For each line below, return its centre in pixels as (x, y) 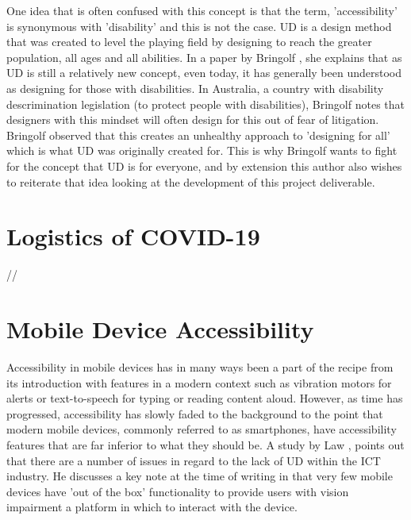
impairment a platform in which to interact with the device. (152, 507)
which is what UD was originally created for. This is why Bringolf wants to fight (202, 150)
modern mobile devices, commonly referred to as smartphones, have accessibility (202, 429)
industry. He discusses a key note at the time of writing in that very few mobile (200, 476)
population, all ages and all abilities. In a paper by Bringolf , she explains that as (204, 57)
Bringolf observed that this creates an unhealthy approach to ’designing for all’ (198, 135)
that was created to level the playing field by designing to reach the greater (189, 42)
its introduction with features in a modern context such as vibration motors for (199, 382)
